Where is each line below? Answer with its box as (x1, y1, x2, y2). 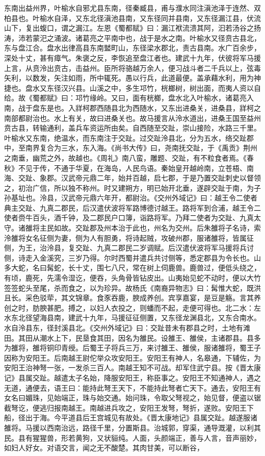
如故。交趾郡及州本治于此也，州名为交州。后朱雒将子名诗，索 (54, 222, 261, 233)
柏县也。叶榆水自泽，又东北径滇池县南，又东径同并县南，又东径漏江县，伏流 (4, 12, 261, 23)
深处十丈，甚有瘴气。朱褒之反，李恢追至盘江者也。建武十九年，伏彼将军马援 (4, 52, 261, 63)
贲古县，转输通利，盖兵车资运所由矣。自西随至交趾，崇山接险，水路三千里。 (4, 122, 261, 133)
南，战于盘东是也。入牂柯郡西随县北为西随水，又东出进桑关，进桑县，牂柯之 (4, 102, 261, 113)
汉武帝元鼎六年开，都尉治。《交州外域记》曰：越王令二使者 (61, 192, 257, 203)
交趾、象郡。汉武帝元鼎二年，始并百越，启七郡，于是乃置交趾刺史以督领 (18, 172, 261, 183)
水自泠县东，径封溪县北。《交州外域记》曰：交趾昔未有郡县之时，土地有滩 (4, 322, 250, 333)
